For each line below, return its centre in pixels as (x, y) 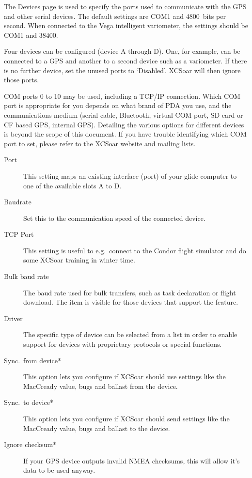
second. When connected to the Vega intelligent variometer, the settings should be (126, 25)
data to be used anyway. (59, 470)
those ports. (22, 80)
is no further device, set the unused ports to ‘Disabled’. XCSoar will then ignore (122, 70)
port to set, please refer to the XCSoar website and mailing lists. (100, 143)
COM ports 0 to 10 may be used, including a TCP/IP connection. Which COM (122, 96)
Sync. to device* (29, 402)
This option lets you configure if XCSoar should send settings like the (126, 418)
